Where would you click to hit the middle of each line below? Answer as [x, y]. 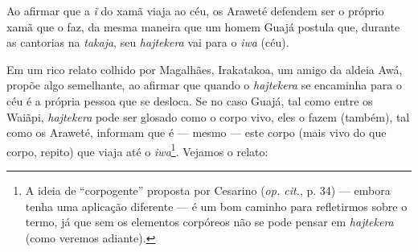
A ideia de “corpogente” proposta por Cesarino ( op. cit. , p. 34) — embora [208, 190]
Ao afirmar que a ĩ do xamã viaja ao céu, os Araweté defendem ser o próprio [195, 10]
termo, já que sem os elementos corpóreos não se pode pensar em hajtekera [209, 222]
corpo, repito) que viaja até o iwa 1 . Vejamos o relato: [137, 150]
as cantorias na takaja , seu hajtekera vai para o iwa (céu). [148, 42]
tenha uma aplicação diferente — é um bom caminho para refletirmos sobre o [216, 206]
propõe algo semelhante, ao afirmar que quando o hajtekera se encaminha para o [204, 85]
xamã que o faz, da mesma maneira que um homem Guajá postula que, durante [203, 26]
